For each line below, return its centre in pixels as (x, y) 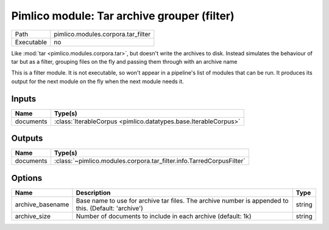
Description (93, 192)
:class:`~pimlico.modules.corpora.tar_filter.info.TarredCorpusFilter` (150, 161)
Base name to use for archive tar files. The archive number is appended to (182, 200)
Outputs (27, 139)
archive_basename (42, 205)
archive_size (33, 216)
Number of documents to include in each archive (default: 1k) (164, 216)
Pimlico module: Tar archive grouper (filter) (123, 16)
